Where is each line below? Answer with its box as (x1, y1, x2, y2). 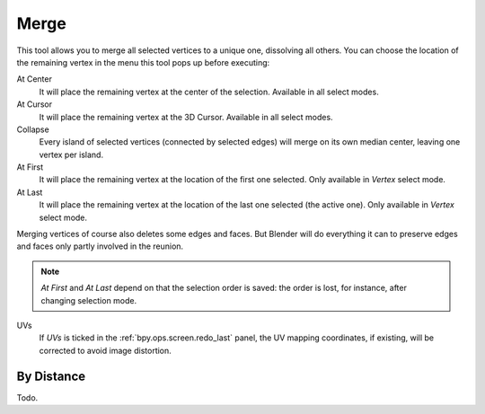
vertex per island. (39, 149, 103, 160)
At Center (16, 74, 53, 84)
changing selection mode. (40, 295, 137, 305)
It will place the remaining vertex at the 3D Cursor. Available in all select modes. (39, 111, 333, 122)
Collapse (16, 124, 49, 135)
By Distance (16, 368, 86, 383)
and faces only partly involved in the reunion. (16, 241, 184, 251)
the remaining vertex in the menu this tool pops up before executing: (16, 57, 270, 67)
